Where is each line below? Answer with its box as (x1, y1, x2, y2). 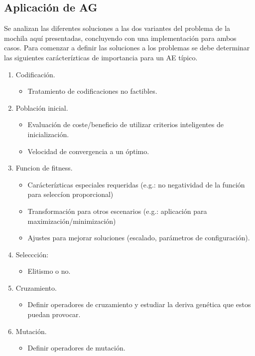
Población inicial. (15, 102, 68, 113)
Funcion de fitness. (15, 163, 73, 173)
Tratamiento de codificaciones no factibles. (27, 86, 157, 96)
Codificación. (15, 69, 55, 79)
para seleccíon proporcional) (27, 189, 114, 199)
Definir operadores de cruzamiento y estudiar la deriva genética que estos (27, 299, 251, 310)
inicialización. (27, 129, 69, 139)
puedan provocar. (27, 309, 81, 320)
